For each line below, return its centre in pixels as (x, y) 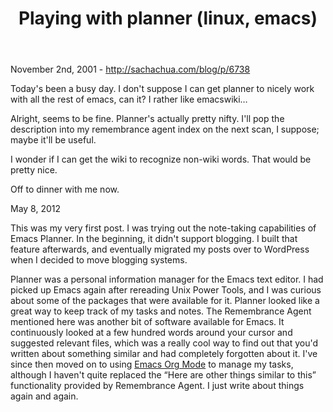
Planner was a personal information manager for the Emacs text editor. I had (167, 279)
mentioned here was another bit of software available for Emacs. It (147, 322)
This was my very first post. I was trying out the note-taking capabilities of (163, 228)
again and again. (44, 396)
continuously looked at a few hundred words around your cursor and (151, 333)
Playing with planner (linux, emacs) (168, 18)
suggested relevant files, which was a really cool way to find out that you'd (164, 343)
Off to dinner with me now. (65, 189)
